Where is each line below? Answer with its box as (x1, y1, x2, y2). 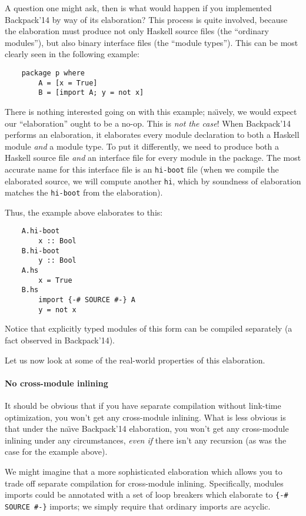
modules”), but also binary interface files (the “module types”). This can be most (5, 36, 298, 48)
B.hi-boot (21, 246, 60, 255)
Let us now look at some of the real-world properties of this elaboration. (5, 353, 265, 366)
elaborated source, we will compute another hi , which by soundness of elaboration (5, 174, 301, 187)
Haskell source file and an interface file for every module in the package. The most (5, 151, 301, 164)
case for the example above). (5, 445, 108, 458)
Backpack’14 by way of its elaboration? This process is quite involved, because (5, 13, 288, 25)
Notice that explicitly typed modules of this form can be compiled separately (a (5, 322, 292, 335)
